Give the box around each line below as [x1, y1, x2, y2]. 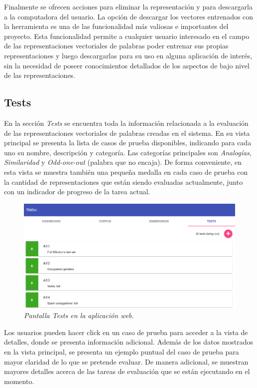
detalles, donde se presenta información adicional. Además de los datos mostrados [4, 337, 254, 347]
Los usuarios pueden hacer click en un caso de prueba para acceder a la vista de [4, 327, 248, 337]
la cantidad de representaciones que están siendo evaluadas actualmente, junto [4, 176, 243, 187]
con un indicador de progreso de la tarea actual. [4, 186, 150, 197]
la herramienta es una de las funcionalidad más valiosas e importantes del [4, 21, 229, 31]
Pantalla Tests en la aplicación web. [24, 310, 134, 321]
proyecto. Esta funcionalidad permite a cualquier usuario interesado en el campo [4, 30, 250, 41]
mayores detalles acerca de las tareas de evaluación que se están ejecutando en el [4, 366, 250, 377]
